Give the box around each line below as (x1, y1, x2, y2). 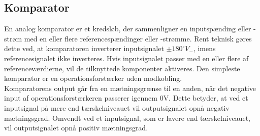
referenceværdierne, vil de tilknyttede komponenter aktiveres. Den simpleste (4, 63, 240, 73)
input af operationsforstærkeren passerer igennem (4, 93, 157, 103)
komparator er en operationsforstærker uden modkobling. (4, 73, 182, 83)
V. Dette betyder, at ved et (163, 93, 248, 103)
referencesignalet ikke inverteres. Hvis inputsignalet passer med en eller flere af (4, 53, 249, 63)
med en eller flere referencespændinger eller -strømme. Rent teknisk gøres (24, 33, 252, 43)
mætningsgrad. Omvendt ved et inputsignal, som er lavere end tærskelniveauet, (4, 112, 251, 123)
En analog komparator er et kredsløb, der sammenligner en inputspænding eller (4, 23, 251, 34)
